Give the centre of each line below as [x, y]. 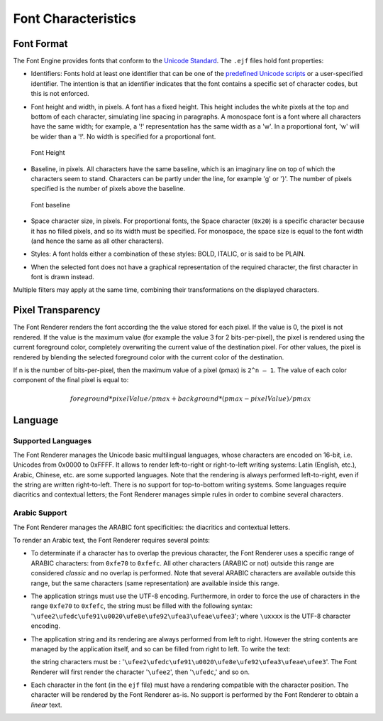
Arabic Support [40, 513]
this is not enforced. [60, 94]
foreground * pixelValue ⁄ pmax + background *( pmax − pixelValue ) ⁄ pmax [190, 399]
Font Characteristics [74, 18]
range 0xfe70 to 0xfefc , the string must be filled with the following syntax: [142, 606]
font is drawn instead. [63, 277]
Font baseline [51, 205]
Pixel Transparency [57, 310]
